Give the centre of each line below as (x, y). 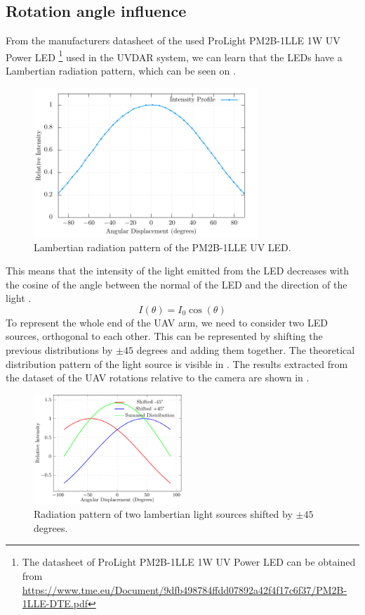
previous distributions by (59, 350)
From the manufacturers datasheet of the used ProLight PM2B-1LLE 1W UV (173, 40)
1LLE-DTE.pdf (55, 603)
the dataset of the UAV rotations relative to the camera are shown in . (158, 378)
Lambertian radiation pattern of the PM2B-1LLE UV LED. (162, 247)
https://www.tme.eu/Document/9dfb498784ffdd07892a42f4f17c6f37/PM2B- (185, 589)
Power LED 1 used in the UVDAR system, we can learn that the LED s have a (174, 56)
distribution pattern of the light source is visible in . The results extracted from (177, 363)
